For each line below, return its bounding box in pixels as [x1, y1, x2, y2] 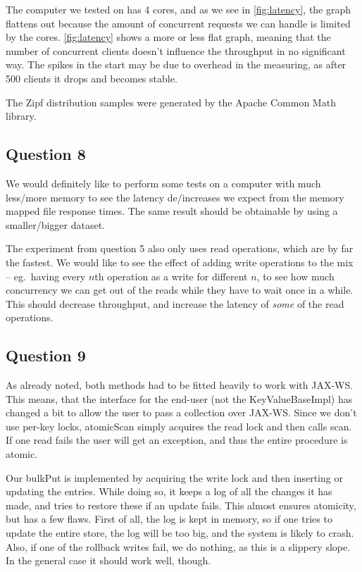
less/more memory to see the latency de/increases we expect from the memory [6, 189, 344, 204]
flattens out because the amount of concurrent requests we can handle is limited [6, 15, 351, 30]
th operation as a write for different [94, 268, 248, 283]
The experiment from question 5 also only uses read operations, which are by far [6, 241, 354, 256]
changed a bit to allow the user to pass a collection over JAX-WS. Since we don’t [6, 405, 357, 420]
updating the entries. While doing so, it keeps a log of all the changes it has [6, 484, 332, 499]
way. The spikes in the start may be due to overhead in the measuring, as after [6, 57, 347, 72]
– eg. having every [6, 268, 86, 283]
